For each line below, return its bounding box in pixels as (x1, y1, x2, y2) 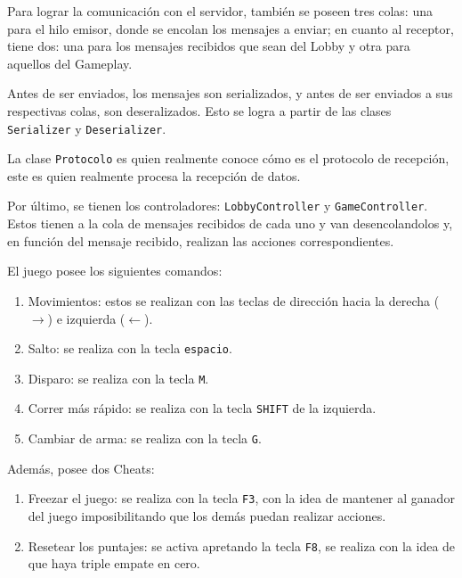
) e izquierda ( (47, 309, 126, 327)
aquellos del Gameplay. (7, 54, 133, 72)
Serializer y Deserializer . (7, 119, 166, 137)
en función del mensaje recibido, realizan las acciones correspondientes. (7, 231, 394, 250)
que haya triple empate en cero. (28, 554, 200, 573)
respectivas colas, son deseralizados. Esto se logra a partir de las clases (7, 101, 392, 120)
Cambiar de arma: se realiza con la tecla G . (28, 429, 262, 448)
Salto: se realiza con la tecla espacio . (28, 339, 232, 358)
